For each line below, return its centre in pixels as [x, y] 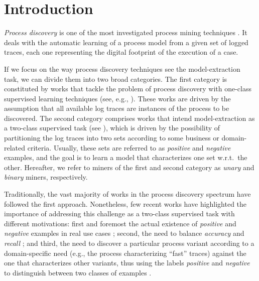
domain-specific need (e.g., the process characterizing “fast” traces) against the [125, 253]
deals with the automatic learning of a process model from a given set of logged [126, 42]
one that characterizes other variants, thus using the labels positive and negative [127, 263]
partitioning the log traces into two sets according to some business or [112, 138]
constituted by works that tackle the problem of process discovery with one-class [128, 89]
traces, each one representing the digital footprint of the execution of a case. [121, 52]
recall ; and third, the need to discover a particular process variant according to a [129, 243]
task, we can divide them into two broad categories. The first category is [116, 79]
